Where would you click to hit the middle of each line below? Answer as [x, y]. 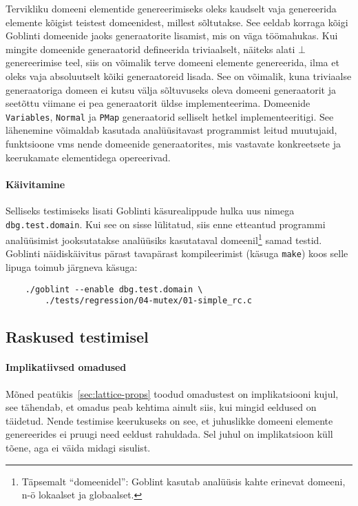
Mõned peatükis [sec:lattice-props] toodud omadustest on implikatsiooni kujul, [172, 393]
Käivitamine [35, 184]
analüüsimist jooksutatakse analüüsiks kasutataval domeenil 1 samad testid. [164, 239]
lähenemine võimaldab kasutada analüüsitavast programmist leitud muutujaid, [171, 130]
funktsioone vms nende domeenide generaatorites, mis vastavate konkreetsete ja [173, 143]
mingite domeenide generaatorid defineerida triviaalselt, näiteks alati [150, 49]
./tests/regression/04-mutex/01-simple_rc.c [148, 301]
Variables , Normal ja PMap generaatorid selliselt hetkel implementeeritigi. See [170, 116]
